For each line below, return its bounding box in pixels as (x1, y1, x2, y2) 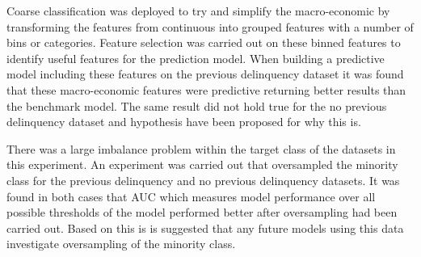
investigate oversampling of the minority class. (6, 235, 236, 252)
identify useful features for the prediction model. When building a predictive (6, 49, 385, 66)
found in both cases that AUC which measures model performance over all (6, 187, 376, 204)
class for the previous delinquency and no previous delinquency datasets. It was (6, 171, 400, 188)
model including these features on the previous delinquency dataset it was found (6, 65, 404, 82)
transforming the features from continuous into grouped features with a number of (6, 18, 414, 35)
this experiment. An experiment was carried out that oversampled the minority (6, 156, 398, 173)
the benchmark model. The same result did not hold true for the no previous (6, 97, 387, 114)
